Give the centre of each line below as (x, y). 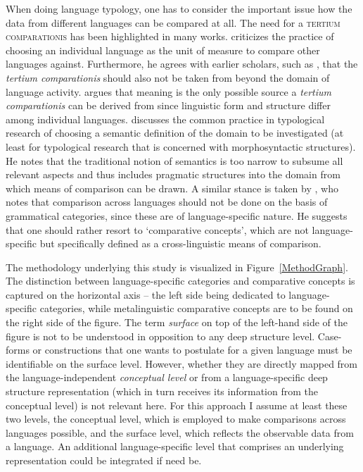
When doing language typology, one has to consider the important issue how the (179, 8)
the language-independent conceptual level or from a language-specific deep (167, 377)
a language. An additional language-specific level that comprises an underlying (175, 446)
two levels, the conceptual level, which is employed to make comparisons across (176, 419)
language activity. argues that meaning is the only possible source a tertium (169, 91)
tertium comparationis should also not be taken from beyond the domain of (168, 77)
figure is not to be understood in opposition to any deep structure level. (160, 336)
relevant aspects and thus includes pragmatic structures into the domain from (173, 174)
